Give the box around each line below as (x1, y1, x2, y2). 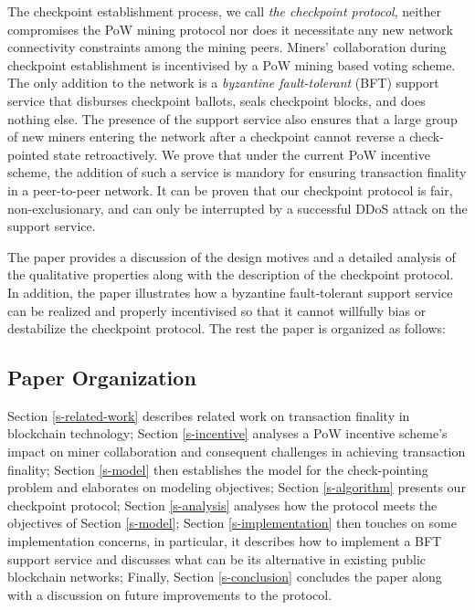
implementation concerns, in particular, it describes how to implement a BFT (7, 531, 442, 551)
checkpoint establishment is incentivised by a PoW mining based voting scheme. (7, 55, 456, 74)
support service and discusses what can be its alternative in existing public (7, 549, 427, 568)
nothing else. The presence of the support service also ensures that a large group (7, 109, 458, 128)
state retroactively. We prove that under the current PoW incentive (53, 144, 430, 163)
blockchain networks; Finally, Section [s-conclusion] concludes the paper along (7, 567, 442, 586)
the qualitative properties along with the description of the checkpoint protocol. (7, 265, 454, 284)
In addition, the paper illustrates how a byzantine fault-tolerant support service (7, 282, 453, 301)
